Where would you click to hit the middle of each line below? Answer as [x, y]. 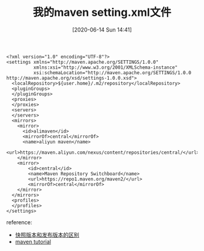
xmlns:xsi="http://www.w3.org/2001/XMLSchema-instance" [105, 67]
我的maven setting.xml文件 [102, 12]
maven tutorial [33, 241]
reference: [19, 222]
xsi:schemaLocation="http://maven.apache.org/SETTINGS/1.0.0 [112, 73]
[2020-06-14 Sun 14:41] [102, 29]
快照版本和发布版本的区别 [47, 235]
